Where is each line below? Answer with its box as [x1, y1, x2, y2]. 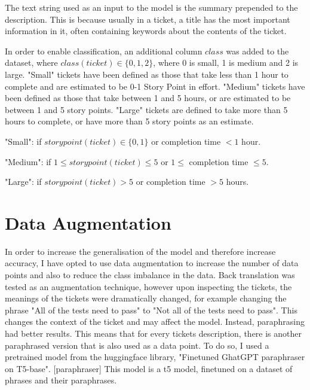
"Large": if [5, 175, 42, 188]
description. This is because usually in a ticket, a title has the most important [5, 13, 290, 25]
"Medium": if [5, 155, 51, 167]
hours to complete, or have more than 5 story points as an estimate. [5, 115, 254, 127]
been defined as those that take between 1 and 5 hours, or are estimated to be [5, 92, 291, 104]
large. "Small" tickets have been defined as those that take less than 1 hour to [5, 68, 288, 80]
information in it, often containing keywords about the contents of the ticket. [5, 25, 287, 37]
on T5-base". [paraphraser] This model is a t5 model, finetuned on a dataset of [5, 362, 293, 374]
